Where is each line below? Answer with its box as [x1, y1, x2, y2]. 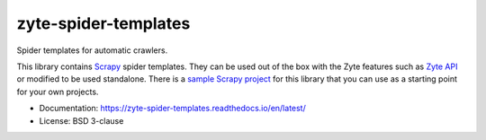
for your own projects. [16, 86, 99, 97]
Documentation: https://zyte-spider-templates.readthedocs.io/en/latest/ [39, 103, 306, 114]
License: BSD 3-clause [39, 115, 124, 126]
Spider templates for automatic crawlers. [16, 45, 168, 56]
